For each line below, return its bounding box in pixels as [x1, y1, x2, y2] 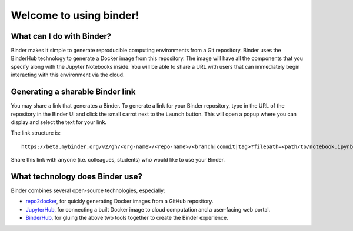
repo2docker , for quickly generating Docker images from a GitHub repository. [25, 197, 214, 205]
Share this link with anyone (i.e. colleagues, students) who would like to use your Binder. [11, 156, 225, 163]
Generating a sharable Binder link [11, 87, 136, 97]
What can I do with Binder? [11, 31, 112, 41]
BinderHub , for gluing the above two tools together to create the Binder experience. [25, 215, 229, 222]
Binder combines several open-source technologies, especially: [11, 187, 165, 194]
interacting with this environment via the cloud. [11, 71, 125, 79]
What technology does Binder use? [11, 171, 142, 182]
